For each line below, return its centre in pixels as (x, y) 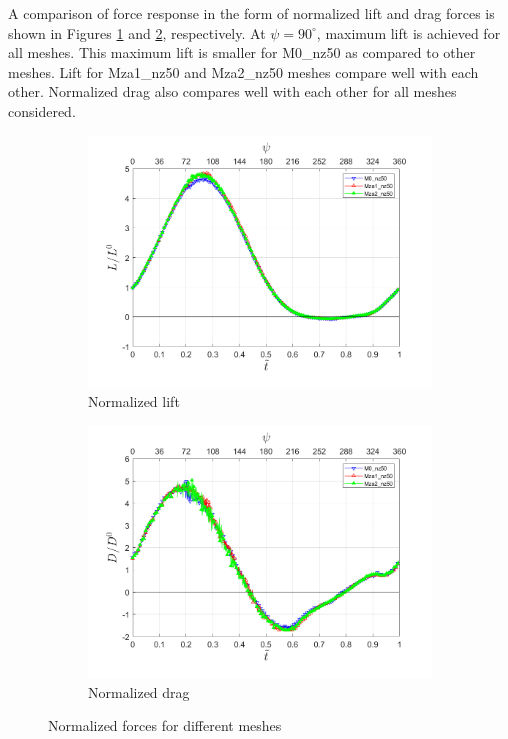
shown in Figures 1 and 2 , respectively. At (137, 32)
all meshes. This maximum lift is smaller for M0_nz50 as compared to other (242, 52)
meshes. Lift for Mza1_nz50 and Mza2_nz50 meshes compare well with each (243, 71)
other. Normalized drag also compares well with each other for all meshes (232, 91)
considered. (42, 110)
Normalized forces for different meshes (165, 725)
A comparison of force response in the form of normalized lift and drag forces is (251, 13)
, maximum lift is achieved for (408, 32)
